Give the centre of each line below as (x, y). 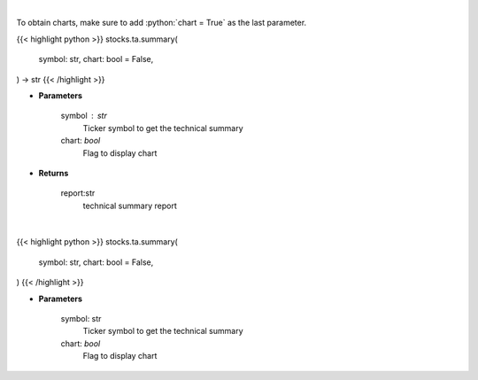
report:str (78, 193)
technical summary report (130, 206)
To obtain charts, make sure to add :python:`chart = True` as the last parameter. (162, 23)
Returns (54, 173)
